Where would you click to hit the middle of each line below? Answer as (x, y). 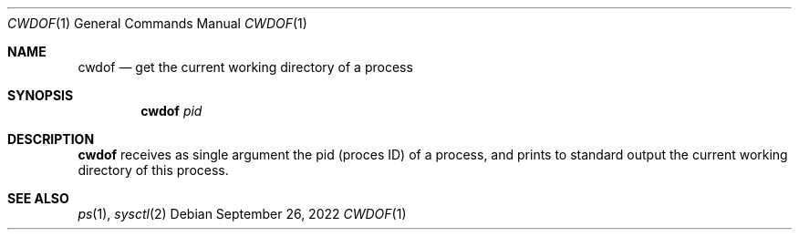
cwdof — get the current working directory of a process (245, 67)
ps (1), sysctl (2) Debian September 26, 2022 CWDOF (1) (242, 214)
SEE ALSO (38, 198)
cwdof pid (171, 111)
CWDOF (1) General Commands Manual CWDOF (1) (157, 23)
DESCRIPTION (51, 139)
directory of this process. (153, 170)
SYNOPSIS (41, 95)
